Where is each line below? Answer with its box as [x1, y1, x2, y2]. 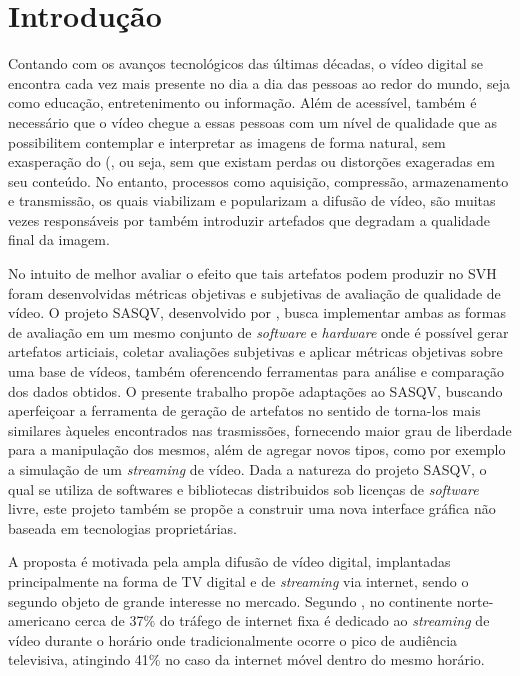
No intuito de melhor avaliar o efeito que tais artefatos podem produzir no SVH [8, 263, 497, 284]
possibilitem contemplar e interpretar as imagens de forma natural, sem [8, 131, 446, 152]
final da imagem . [8, 229, 110, 250]
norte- [456, 590, 494, 611]
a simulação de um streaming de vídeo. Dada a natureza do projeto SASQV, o [8, 459, 487, 479]
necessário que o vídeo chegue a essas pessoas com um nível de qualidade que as [8, 111, 498, 132]
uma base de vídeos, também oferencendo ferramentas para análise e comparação [8, 361, 504, 382]
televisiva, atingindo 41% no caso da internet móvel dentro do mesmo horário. [8, 649, 485, 670]
